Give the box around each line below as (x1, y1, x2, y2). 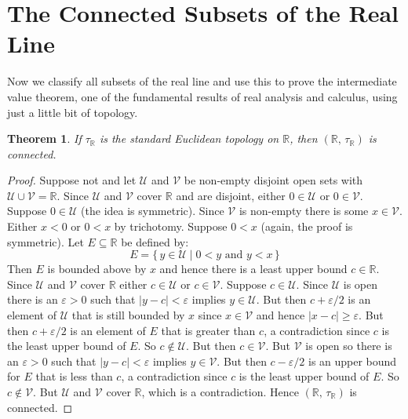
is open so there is (305, 337, 392, 354)
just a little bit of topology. (7, 104, 138, 120)
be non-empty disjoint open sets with (184, 172, 363, 188)
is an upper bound (308, 352, 397, 369)
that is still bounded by (71, 307, 185, 323)
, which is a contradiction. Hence (141, 384, 299, 399)
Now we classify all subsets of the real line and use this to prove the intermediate (7, 73, 397, 89)
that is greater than (161, 322, 256, 338)
